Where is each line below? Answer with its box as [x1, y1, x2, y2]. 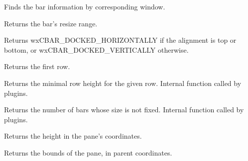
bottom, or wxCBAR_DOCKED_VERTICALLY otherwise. [4, 44, 189, 55]
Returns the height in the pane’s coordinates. [4, 131, 142, 141]
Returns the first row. [4, 61, 70, 72]
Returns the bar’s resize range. [4, 18, 98, 28]
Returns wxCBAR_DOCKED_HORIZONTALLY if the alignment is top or [4, 35, 237, 45]
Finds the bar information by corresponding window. [4, 1, 165, 11]
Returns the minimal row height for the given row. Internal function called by [4, 78, 242, 88]
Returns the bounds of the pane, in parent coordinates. [4, 147, 172, 158]
